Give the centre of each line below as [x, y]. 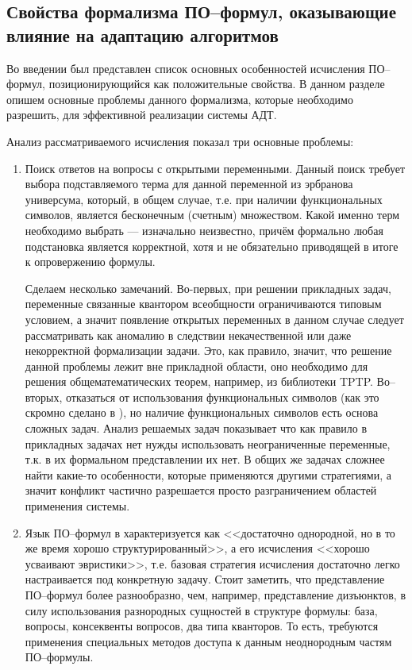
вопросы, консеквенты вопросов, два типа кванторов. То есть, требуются [202, 626]
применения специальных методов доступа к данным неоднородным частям [208, 641]
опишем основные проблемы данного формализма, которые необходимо [180, 99]
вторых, [44, 397]
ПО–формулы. [59, 657]
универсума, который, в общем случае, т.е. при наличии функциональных [204, 199]
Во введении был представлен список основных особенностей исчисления [186, 68]
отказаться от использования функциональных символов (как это [222, 397]
